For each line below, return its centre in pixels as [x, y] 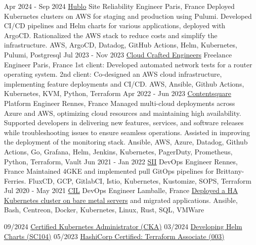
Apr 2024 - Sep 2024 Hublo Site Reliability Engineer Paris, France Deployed [119, 6]
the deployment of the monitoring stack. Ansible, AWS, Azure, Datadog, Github [126, 142]
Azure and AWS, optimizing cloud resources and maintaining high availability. [123, 113]
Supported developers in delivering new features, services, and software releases [124, 122]
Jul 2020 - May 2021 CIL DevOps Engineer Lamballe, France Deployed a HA [121, 190]
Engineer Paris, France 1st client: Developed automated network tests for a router [128, 64]
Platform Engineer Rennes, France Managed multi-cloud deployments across [120, 103]
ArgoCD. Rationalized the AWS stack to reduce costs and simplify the [111, 35]
